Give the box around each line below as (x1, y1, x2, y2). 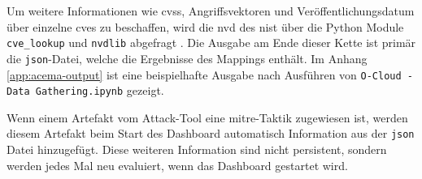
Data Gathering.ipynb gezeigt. (7, 82, 164, 99)
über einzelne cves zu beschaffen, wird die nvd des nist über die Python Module (7, 18, 404, 35)
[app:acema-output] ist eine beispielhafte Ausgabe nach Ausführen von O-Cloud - (7, 66, 413, 83)
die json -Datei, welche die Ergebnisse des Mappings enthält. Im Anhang (7, 49, 368, 66)
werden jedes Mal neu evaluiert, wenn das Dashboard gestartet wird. (7, 156, 348, 173)
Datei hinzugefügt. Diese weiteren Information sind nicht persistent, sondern (7, 141, 387, 158)
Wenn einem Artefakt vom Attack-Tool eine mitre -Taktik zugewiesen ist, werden (7, 109, 408, 126)
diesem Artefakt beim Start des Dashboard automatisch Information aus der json (7, 125, 415, 142)
